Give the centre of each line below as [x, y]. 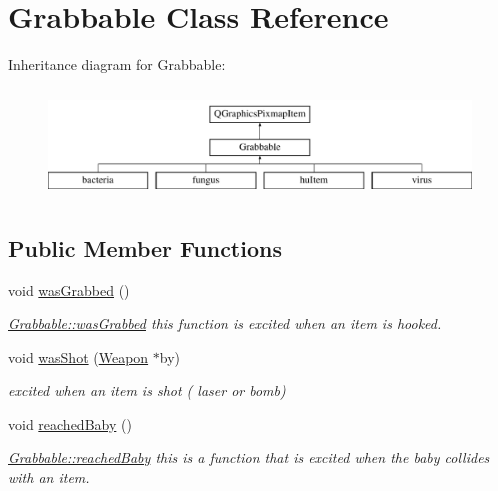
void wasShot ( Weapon [78, 356]
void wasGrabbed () [69, 289]
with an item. [49, 477]
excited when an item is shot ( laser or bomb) [147, 390]
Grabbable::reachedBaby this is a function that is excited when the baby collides [249, 457]
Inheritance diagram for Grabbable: [117, 64]
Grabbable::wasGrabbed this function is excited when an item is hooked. [225, 323]
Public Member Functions [145, 247]
